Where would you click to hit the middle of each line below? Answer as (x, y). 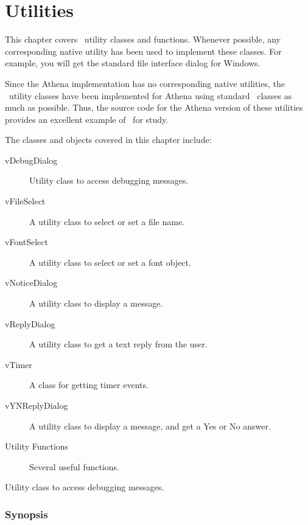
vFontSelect (26, 242)
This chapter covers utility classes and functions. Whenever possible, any (143, 39)
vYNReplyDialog (37, 405)
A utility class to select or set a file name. (107, 221)
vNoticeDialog (31, 283)
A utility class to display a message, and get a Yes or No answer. (150, 426)
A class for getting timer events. (89, 385)
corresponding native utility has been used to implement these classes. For (143, 51)
